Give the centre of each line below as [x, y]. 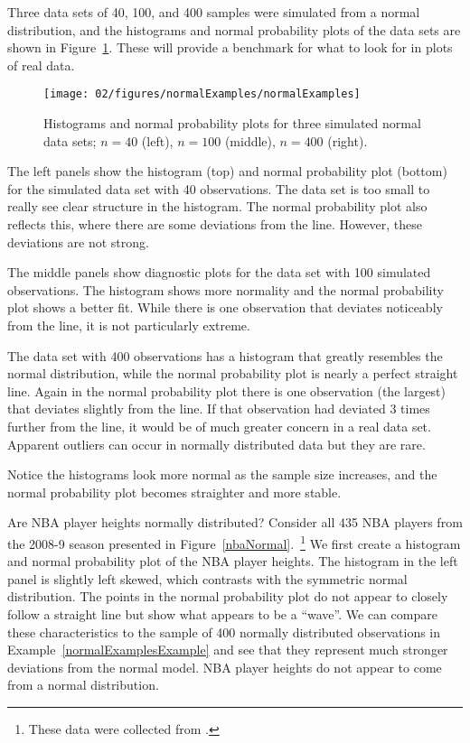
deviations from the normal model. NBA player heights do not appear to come [225, 667]
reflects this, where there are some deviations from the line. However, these [215, 224]
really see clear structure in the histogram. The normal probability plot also [217, 206]
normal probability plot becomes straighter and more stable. [174, 492]
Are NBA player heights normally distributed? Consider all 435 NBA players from [235, 522]
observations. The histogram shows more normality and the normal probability [226, 289]
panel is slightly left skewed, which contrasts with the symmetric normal [207, 578]
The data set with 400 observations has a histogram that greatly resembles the [225, 355]
